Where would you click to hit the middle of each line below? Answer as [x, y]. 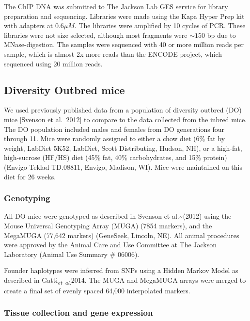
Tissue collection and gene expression [78, 312]
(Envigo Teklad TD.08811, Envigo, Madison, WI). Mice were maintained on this [123, 167]
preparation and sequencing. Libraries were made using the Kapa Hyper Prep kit [124, 16]
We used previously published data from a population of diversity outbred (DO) [123, 110]
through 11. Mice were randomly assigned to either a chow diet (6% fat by [115, 138]
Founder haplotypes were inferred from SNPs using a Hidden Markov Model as [121, 270]
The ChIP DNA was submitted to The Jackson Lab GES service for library [116, 6]
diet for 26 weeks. [30, 176]
